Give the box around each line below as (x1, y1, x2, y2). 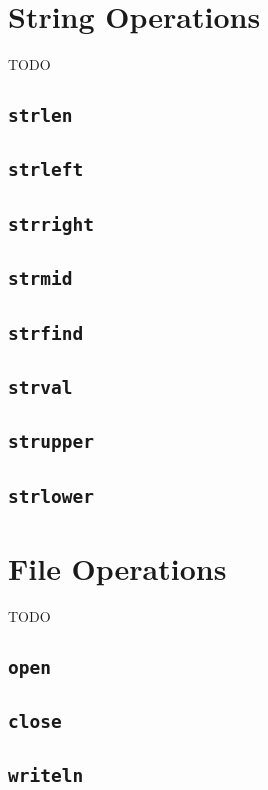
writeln (8, 765, 84, 787)
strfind (8, 322, 84, 344)
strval (8, 376, 73, 398)
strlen (8, 105, 73, 127)
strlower (8, 485, 94, 507)
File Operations (8, 547, 227, 588)
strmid (8, 268, 73, 290)
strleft (8, 159, 84, 181)
